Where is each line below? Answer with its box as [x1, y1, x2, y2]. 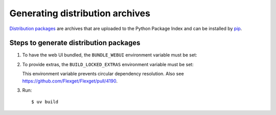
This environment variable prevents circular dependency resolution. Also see [22, 71, 184, 77]
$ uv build [31, 99, 59, 105]
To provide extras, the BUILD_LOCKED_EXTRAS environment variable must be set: [22, 61, 194, 67]
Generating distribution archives [9, 8, 151, 19]
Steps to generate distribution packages [9, 39, 141, 47]
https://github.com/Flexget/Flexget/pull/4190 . [22, 78, 118, 84]
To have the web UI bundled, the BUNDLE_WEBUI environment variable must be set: [22, 52, 197, 58]
